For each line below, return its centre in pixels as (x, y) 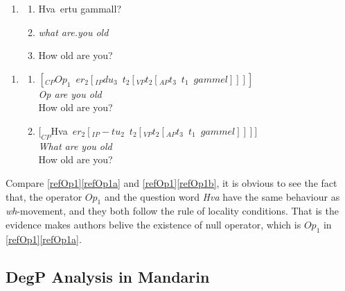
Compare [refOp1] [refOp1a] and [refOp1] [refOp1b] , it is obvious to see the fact (171, 182)
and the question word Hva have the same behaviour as (222, 196)
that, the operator (44, 196)
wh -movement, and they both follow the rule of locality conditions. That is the (172, 211)
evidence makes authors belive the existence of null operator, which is (153, 224)
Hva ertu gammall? (80, 8)
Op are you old (70, 93)
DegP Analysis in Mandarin (108, 276)
